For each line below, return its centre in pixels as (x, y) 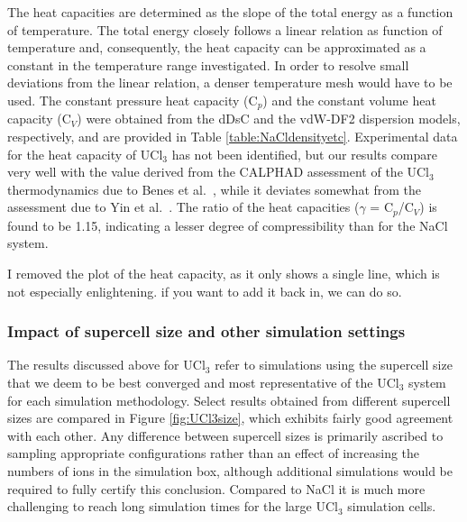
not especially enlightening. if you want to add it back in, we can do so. (205, 291)
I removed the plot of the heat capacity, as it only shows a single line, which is (224, 274)
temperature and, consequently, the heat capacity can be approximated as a (217, 47)
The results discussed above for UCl (106, 365)
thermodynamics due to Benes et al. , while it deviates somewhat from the (215, 189)
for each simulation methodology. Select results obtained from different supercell (229, 400)
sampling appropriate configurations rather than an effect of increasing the (214, 453)
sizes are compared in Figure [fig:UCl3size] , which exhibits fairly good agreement (230, 418)
